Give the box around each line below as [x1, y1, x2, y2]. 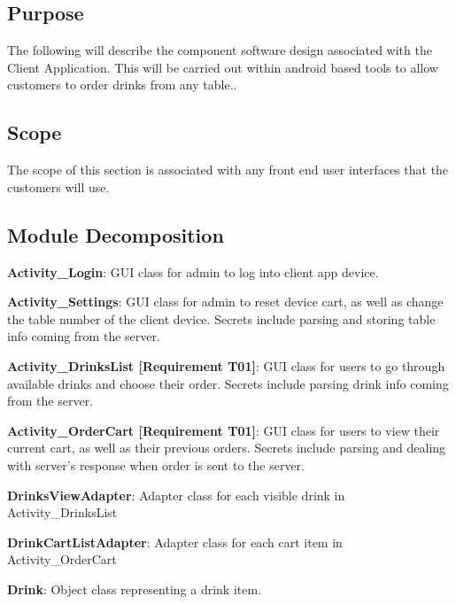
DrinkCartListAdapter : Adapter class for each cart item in [7, 532, 343, 551]
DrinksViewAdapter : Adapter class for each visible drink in [7, 485, 345, 504]
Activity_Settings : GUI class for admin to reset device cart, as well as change [7, 292, 444, 311]
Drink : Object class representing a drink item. [7, 579, 262, 598]
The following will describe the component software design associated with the [7, 41, 432, 59]
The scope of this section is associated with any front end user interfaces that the [7, 160, 449, 179]
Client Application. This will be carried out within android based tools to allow [7, 58, 438, 76]
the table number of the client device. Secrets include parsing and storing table [7, 309, 436, 328]
